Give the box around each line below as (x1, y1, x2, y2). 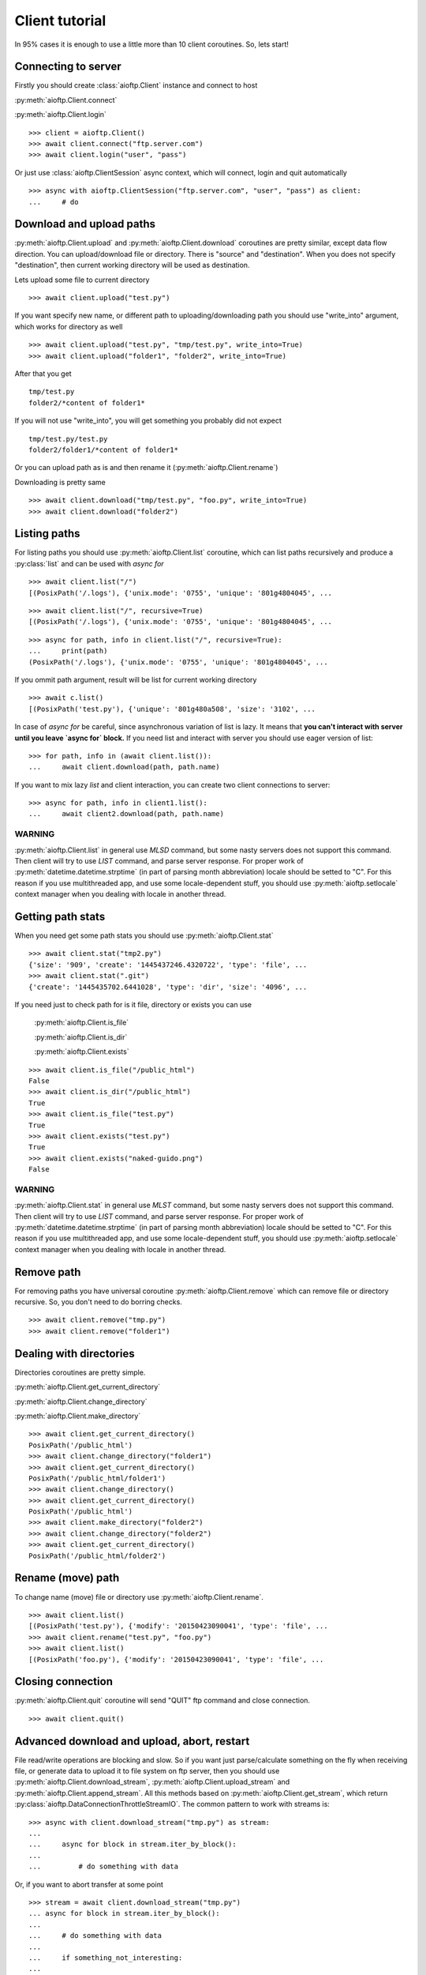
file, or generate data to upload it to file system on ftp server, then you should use (14, 1766, 280, 1776)
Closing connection (14, 1675, 114, 1688)
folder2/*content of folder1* (28, 398, 146, 407)
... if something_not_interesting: (28, 1953, 183, 1962)
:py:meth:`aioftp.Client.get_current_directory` (14, 1382, 161, 1392)
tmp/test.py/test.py (28, 434, 108, 443)
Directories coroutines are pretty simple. (14, 1367, 146, 1377)
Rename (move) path (14, 1571, 120, 1585)
